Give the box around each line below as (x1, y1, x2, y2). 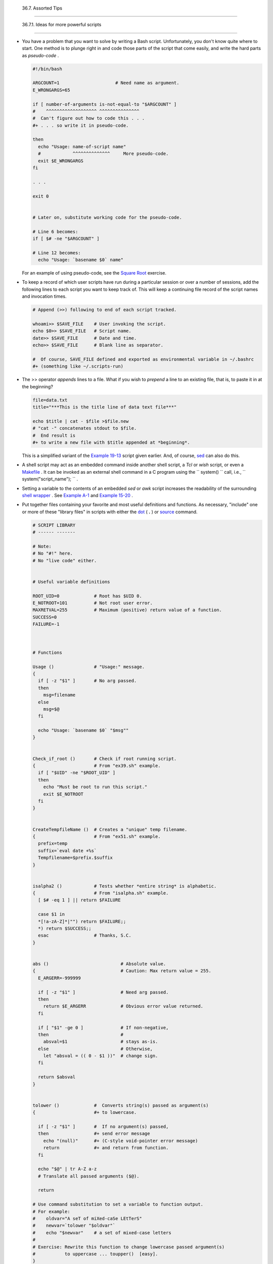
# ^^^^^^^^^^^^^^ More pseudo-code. (38, 151, 169, 157)
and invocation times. (22, 293, 67, 299)
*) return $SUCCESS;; (38, 926, 92, 931)
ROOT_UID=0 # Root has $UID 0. (32, 593, 143, 599)
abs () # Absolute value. (32, 961, 166, 967)
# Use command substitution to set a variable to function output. (32, 1201, 204, 1207)
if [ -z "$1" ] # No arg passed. (38, 678, 137, 684)
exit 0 (32, 193, 49, 199)
